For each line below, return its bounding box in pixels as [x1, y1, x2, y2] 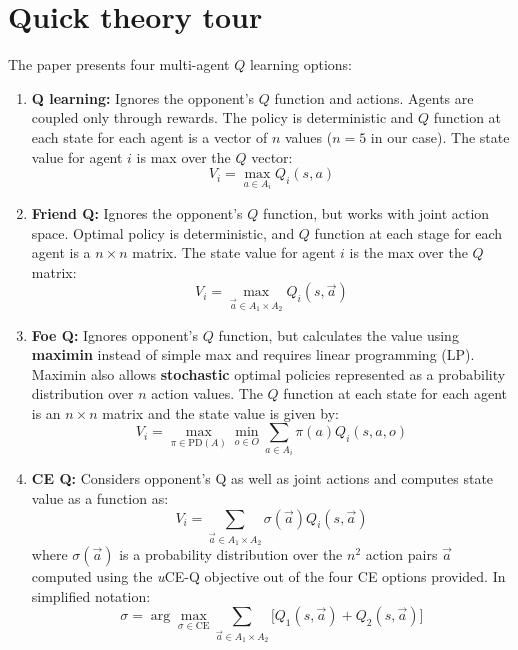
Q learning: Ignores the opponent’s [31, 87, 255, 108]
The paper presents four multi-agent [8, 54, 230, 75]
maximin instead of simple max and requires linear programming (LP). [31, 344, 475, 365]
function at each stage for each [314, 222, 503, 243]
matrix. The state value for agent [132, 242, 336, 263]
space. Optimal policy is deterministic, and [31, 222, 295, 243]
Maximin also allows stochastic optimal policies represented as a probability [31, 363, 506, 384]
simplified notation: [31, 585, 151, 606]
